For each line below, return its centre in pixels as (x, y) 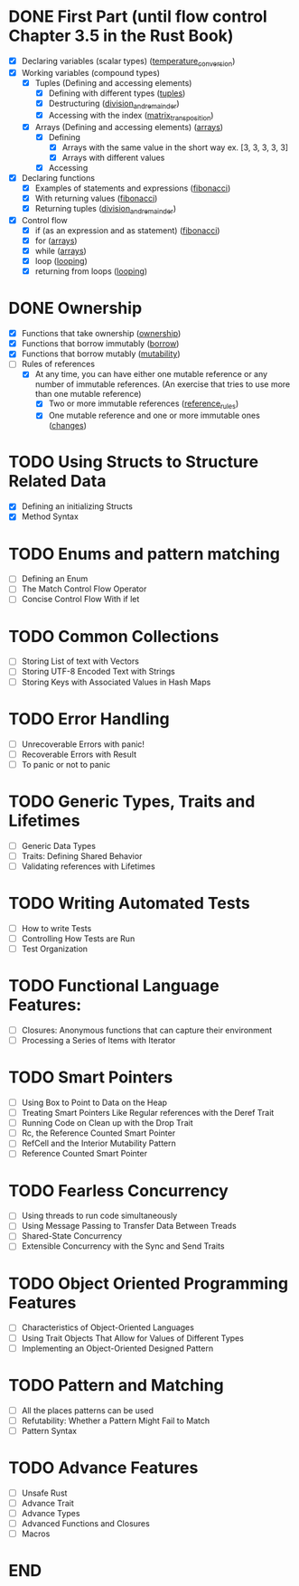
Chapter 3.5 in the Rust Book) (121, 36)
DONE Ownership (75, 308)
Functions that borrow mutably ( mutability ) (101, 354)
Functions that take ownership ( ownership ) (101, 334)
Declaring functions (58, 177)
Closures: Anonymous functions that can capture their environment (147, 1030)
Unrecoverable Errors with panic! (83, 744)
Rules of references (58, 364)
